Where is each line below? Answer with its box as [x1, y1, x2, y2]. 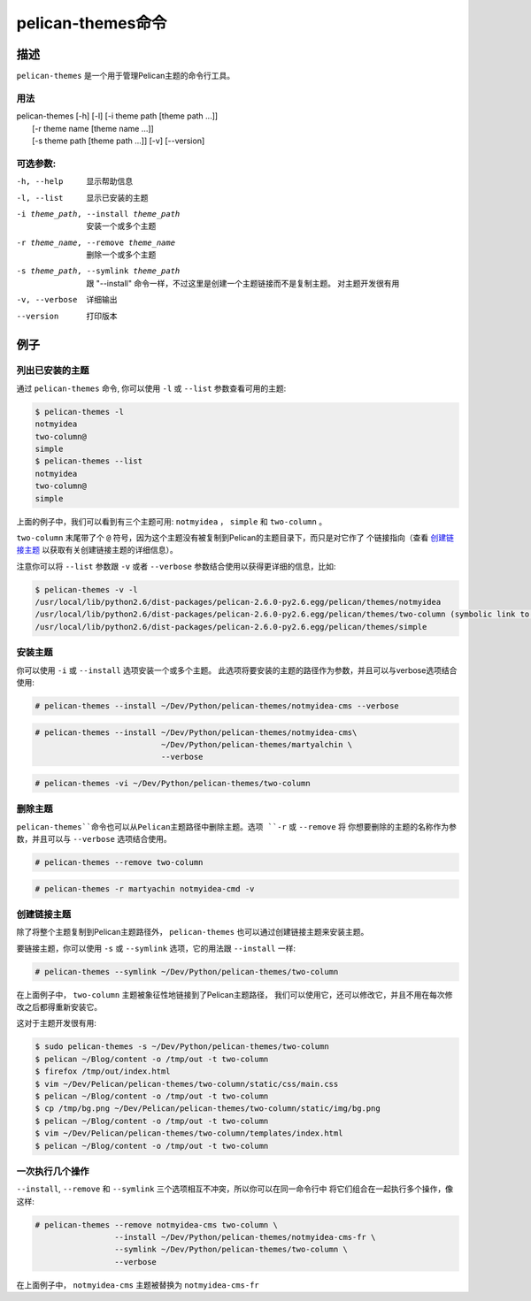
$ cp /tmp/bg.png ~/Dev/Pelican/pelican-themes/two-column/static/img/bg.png [35, 1104, 381, 1114]
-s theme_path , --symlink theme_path [16, 266, 181, 276]
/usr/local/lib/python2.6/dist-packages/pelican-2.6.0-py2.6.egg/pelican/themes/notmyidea [35, 597, 442, 608]
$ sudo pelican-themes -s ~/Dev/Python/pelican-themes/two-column [35, 1042, 329, 1052]
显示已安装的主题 [86, 192, 149, 203]
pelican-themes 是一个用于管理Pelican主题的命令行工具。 [16, 71, 235, 81]
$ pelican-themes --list [35, 456, 143, 466]
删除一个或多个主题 [86, 249, 157, 260]
